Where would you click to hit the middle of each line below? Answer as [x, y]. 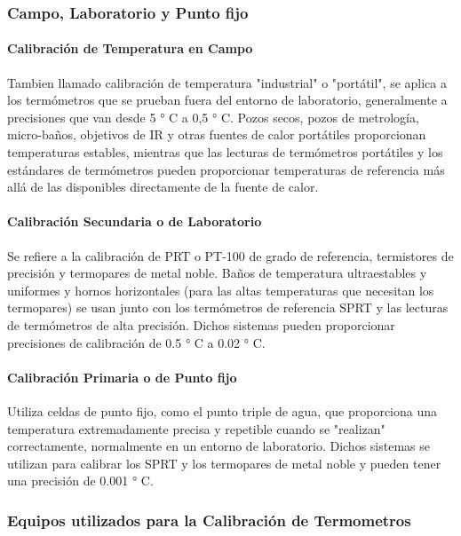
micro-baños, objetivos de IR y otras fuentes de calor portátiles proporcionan [217, 134]
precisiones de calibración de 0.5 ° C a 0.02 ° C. [136, 342]
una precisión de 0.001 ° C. [80, 481]
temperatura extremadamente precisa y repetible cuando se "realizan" [196, 428]
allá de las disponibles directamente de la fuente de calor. [163, 187]
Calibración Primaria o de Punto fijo [122, 377]
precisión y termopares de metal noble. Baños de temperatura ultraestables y [217, 273]
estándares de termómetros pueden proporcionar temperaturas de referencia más [226, 169]
